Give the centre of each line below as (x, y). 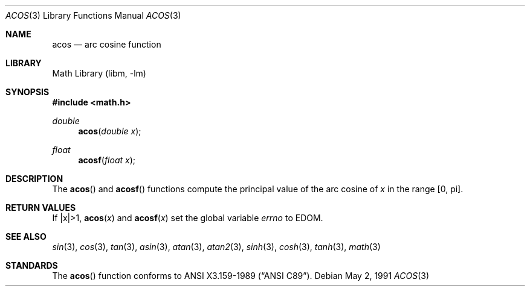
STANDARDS (32, 265)
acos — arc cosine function (107, 44)
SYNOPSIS (27, 92)
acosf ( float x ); (107, 160)
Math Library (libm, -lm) (99, 73)
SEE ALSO (26, 236)
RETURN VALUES (41, 208)
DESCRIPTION (34, 179)
